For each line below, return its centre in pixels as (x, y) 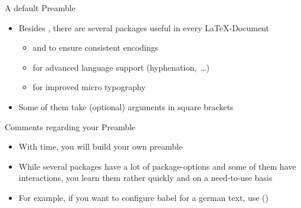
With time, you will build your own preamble (101, 146)
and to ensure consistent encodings (96, 47)
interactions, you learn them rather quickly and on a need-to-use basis (145, 178)
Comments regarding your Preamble (70, 126)
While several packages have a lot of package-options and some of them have (157, 166)
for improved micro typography (89, 87)
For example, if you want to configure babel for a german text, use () (143, 197)
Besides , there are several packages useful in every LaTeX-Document (144, 27)
